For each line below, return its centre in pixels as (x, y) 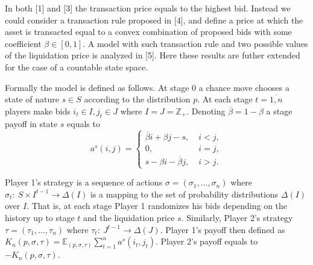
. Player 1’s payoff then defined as (223, 229)
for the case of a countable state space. (77, 67)
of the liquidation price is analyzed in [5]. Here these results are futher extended (153, 55)
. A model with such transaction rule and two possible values (195, 43)
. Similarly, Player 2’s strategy (237, 217)
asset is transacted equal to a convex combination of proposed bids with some (148, 32)
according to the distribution (137, 99)
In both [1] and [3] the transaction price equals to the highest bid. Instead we (148, 8)
